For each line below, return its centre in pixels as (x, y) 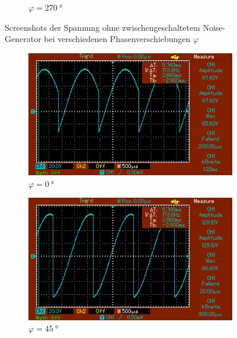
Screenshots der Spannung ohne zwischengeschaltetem (103, 27)
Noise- (214, 27)
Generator (23, 39)
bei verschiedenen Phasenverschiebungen (117, 39)
